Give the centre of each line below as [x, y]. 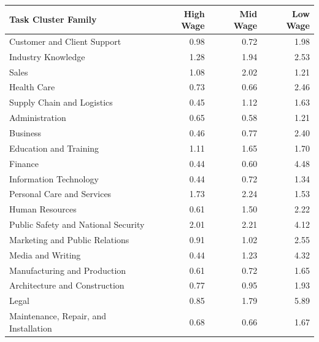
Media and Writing [45, 255]
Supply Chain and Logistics [61, 102]
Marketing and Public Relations [69, 239]
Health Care [32, 87]
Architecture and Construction [67, 285]
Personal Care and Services [60, 194]
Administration [38, 118]
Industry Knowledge [47, 56]
